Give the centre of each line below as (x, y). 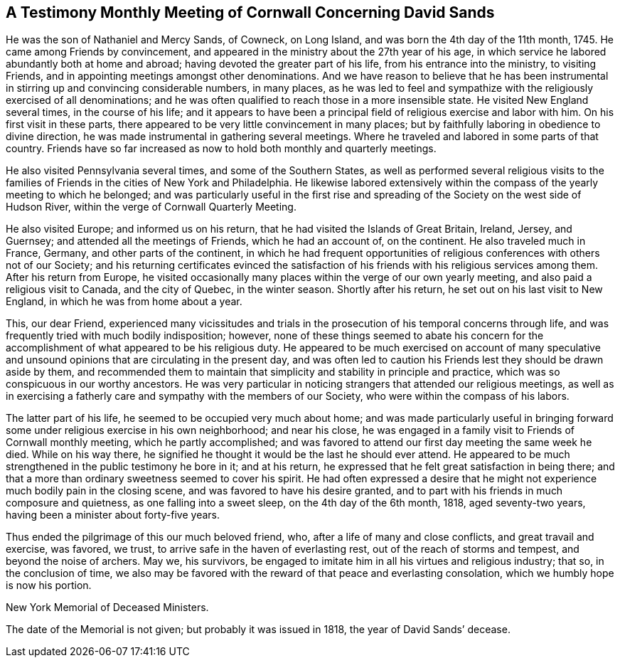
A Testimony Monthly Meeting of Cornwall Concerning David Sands (250, 12)
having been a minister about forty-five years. (113, 515)
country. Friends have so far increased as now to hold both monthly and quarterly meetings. (221, 149)
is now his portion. (49, 585)
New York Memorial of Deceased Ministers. (107, 608)
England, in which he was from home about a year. (124, 302)
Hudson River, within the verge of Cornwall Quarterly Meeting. (151, 207)
